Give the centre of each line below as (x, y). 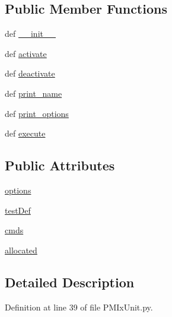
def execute (25, 133)
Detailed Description (70, 282)
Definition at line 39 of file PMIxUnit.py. (79, 307)
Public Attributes (60, 165)
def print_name (34, 93)
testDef (18, 210)
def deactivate (30, 73)
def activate (26, 53)
